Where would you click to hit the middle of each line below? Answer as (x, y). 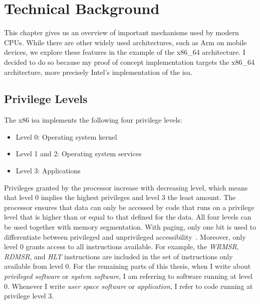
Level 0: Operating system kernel (66, 136)
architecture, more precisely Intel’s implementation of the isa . (98, 72)
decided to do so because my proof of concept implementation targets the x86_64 (129, 62)
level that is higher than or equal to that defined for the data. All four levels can (128, 217)
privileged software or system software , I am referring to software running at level (128, 276)
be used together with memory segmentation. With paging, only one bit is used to (130, 227)
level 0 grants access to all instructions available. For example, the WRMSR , (121, 246)
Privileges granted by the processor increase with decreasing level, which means (126, 187)
